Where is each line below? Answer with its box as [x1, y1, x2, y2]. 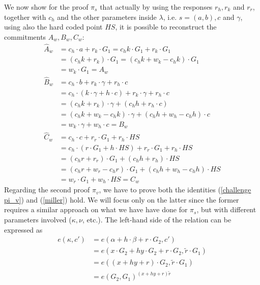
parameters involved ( [4, 214, 72, 225]
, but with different [196, 204, 256, 215]
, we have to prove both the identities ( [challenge [99, 184, 251, 195]
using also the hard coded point [4, 21, 103, 32]
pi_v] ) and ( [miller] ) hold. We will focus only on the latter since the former [4, 194, 239, 205]
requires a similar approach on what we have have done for [4, 204, 188, 215]
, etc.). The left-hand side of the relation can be [82, 214, 232, 225]
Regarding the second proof [4, 184, 90, 195]
